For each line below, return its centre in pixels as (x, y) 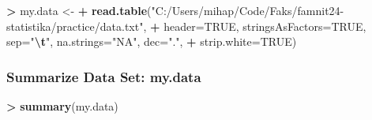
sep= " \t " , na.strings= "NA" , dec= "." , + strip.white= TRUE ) (152, 41)
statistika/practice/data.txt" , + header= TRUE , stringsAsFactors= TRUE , (186, 26)
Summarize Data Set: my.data (104, 76)
